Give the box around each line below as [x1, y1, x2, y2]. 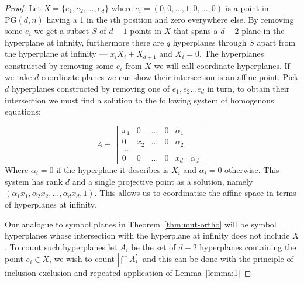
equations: [5, 105, 41, 118]
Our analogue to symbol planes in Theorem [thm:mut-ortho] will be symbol [5, 218, 277, 230]
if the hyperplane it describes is [56, 164, 169, 176]
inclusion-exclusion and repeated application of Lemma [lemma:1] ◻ [5, 267, 251, 279]
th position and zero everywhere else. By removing [113, 13, 294, 25]
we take [5, 71, 32, 83]
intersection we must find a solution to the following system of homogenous [5, 94, 274, 106]
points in [130, 25, 161, 37]
